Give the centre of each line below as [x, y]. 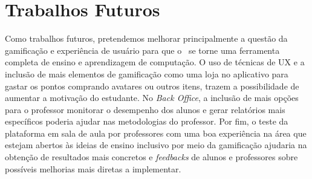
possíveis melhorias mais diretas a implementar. [93, 168]
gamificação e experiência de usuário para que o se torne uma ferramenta [142, 50]
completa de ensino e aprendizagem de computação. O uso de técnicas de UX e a [155, 62]
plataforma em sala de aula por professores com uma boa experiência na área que [156, 133]
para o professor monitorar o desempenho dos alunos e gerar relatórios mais [145, 109]
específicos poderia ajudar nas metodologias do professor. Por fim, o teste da [147, 121]
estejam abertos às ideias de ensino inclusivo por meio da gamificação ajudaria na [156, 145]
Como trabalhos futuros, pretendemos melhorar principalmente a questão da [146, 38]
